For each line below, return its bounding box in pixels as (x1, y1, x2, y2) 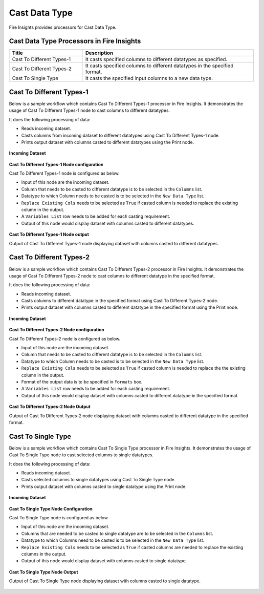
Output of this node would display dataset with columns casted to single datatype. (21, 558, 187, 564)
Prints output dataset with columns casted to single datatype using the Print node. (21, 484, 187, 489)
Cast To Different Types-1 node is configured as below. (9, 170, 120, 176)
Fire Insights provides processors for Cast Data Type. (9, 24, 117, 30)
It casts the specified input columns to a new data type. (85, 75, 213, 82)
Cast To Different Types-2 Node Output (9, 403, 90, 410)
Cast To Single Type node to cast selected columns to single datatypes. (9, 452, 154, 458)
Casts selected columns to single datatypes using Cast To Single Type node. (21, 477, 176, 483)
